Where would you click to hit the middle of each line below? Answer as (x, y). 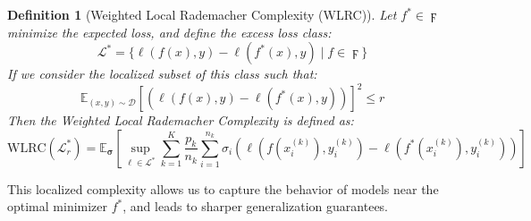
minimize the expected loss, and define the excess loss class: (169, 32)
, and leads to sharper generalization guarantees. (256, 206)
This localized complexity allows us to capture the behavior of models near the (223, 188)
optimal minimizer (58, 206)
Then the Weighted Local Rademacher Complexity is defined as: (181, 120)
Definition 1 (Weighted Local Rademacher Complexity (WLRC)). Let (202, 14)
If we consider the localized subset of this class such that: (162, 74)
